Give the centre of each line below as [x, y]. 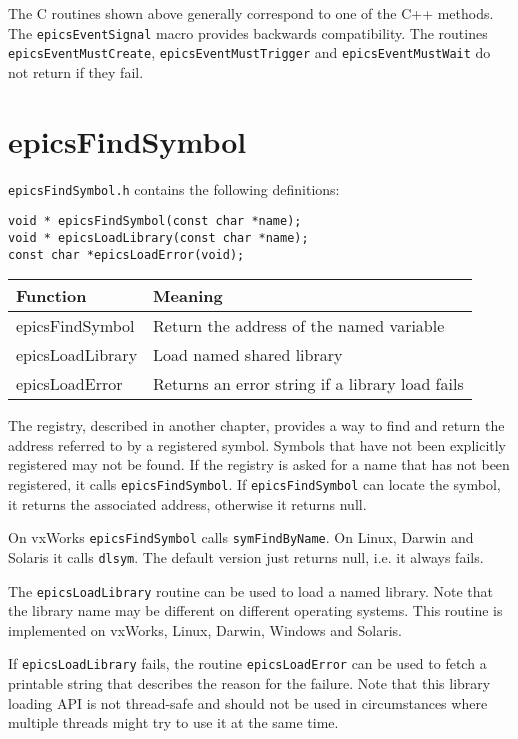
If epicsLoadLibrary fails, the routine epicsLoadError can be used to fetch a [247, 663]
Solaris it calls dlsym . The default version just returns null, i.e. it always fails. [246, 556]
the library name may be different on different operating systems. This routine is [255, 610]
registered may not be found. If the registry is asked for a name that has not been [259, 464]
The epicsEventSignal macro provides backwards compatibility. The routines [248, 32]
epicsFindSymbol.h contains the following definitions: [174, 188]
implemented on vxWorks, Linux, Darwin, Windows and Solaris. [205, 629]
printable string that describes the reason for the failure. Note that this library [249, 683]
